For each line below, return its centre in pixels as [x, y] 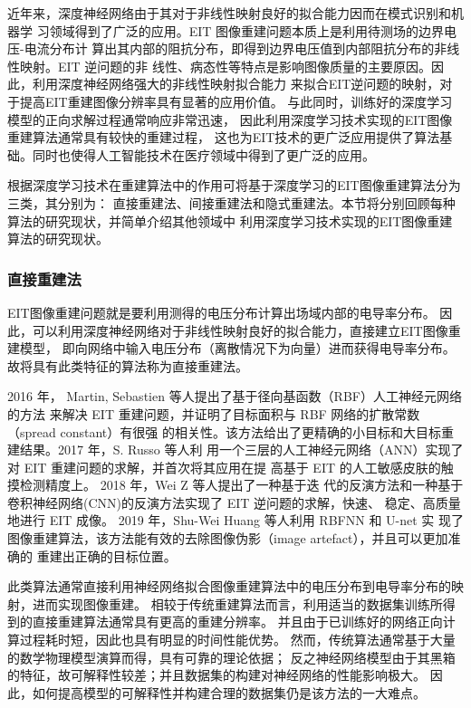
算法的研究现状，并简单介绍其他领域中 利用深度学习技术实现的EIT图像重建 [230, 220]
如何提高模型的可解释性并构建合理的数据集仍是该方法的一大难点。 [229, 692]
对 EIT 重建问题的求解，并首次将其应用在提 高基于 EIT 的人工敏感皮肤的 [224, 467]
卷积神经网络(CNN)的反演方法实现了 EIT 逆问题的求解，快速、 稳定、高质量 [234, 502]
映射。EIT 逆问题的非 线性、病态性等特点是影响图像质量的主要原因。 [226, 66]
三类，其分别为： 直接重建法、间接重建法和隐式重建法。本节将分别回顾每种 [231, 202]
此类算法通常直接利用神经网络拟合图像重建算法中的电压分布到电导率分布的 [229, 586]
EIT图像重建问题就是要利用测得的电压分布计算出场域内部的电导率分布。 [221, 312]
